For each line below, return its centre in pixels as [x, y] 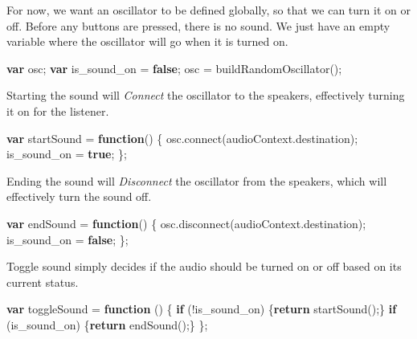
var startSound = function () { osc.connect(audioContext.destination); [182, 138]
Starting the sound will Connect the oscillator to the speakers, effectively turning [206, 95]
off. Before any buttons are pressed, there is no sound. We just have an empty [198, 25]
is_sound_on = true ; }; [67, 154]
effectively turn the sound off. [79, 196]
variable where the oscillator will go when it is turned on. [147, 41]
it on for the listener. [58, 110]
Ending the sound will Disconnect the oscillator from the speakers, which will [197, 180]
